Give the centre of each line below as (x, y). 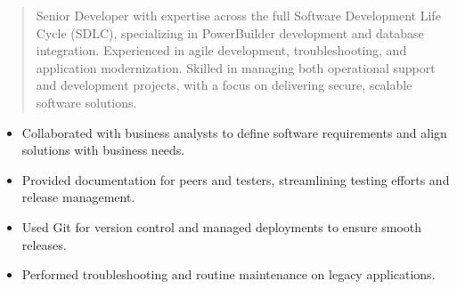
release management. (78, 197)
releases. (44, 244)
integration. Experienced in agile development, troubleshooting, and (221, 50)
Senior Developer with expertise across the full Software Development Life (238, 15)
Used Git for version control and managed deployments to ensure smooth (222, 226)
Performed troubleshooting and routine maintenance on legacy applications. (228, 274)
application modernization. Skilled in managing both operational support (236, 67)
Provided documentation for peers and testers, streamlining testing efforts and (236, 179)
